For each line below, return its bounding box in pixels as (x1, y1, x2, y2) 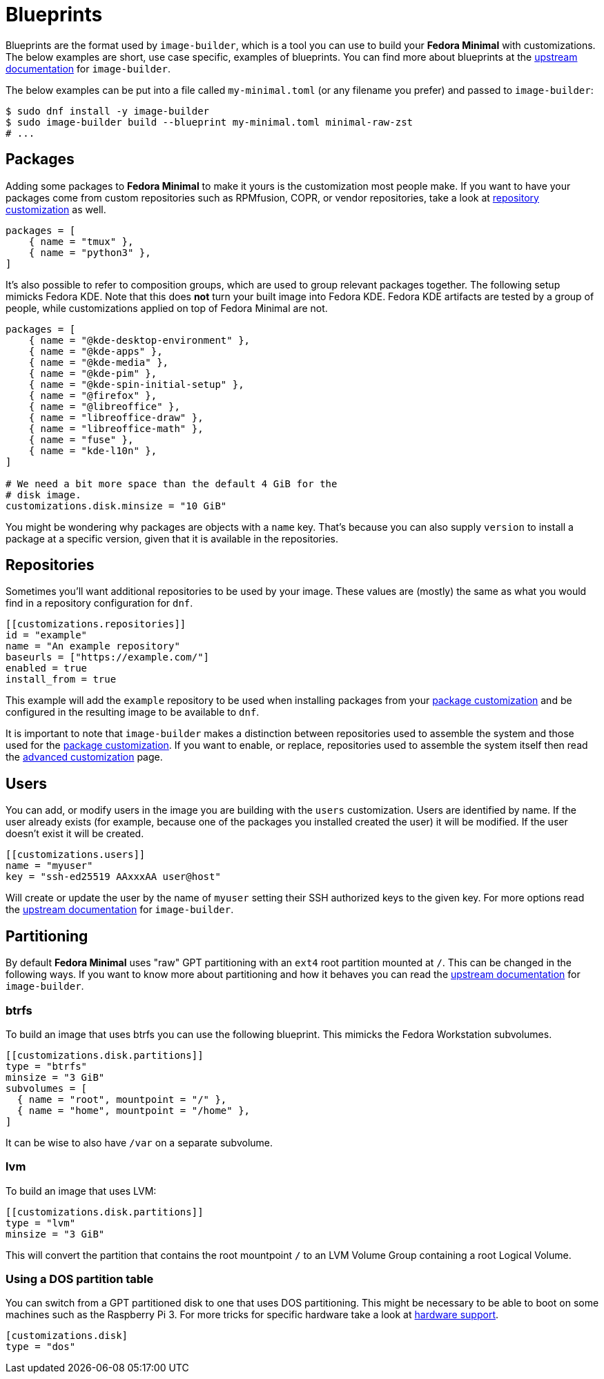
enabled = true (6, 663, 88, 674)
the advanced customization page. (6, 751, 163, 763)
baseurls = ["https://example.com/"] (6, 652, 210, 663)
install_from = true (6, 674, 117, 685)
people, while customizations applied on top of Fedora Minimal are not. (6, 302, 328, 314)
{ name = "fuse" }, (28, 433, 134, 445)
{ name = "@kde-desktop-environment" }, (28, 334, 251, 346)
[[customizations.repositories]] (6, 618, 186, 630)
